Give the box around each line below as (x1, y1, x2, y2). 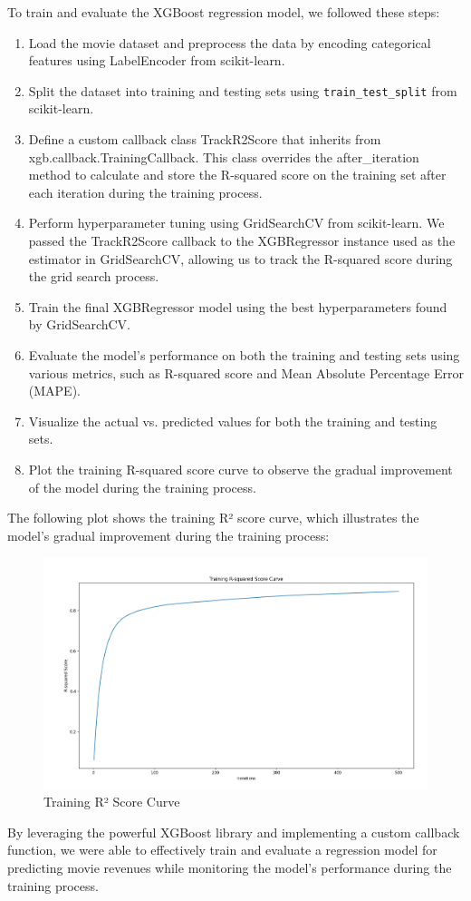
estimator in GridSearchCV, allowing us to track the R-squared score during (28, 249, 453, 268)
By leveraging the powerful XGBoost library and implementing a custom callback (7, 822, 460, 841)
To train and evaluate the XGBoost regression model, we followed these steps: (7, 3, 440, 21)
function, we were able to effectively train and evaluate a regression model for (7, 840, 437, 859)
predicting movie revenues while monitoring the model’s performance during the (7, 857, 452, 877)
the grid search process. (28, 267, 159, 286)
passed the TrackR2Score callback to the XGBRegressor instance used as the (28, 231, 456, 250)
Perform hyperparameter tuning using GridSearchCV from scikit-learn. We (28, 213, 445, 232)
